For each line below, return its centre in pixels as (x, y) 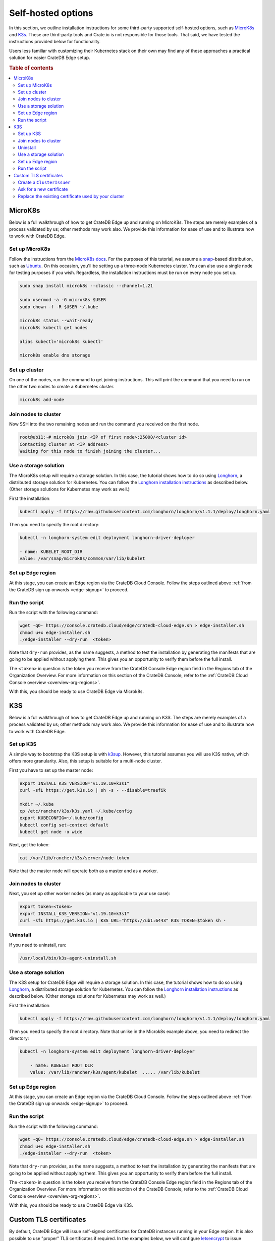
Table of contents (31, 68)
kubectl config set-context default (64, 825)
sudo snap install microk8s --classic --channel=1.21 (86, 286)
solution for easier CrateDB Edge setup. (50, 58)
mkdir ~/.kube (37, 804)
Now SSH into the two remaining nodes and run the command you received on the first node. (104, 424)
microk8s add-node (42, 400)
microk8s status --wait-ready (56, 321)
